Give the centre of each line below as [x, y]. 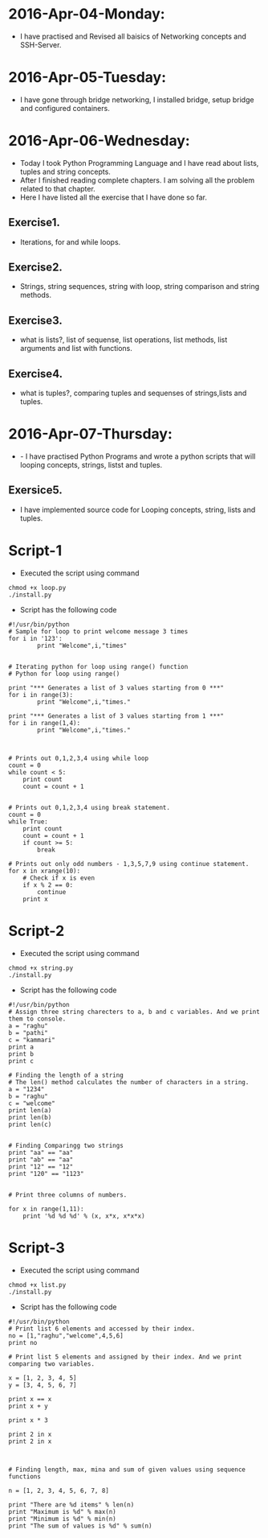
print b [21, 1054]
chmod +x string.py [41, 968]
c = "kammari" [32, 1040]
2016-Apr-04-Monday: [87, 14]
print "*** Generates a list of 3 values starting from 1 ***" [116, 716]
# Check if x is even [59, 878]
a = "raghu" [28, 1026]
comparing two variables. [51, 1364]
